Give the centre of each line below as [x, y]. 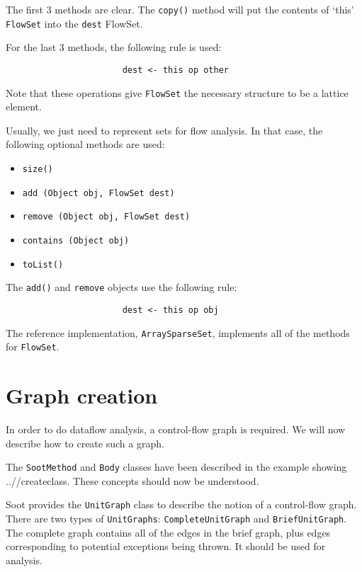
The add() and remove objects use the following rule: [121, 287]
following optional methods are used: [85, 144]
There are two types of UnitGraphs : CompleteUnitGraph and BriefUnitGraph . [176, 519]
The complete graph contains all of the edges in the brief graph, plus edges [168, 532]
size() [38, 169]
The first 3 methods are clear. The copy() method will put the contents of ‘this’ [180, 9]
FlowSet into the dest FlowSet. [74, 23]
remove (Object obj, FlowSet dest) [106, 217]
